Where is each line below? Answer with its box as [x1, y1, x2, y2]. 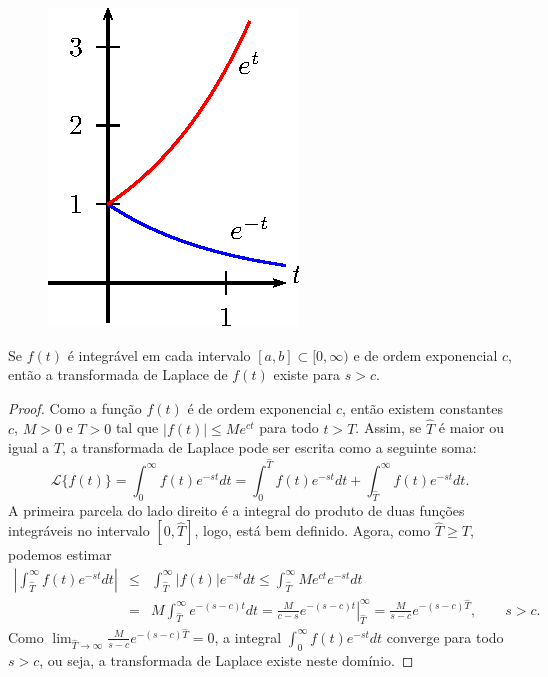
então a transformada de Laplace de [8, 364, 228, 385]
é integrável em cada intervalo [67, 344, 251, 365]
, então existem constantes [342, 397, 503, 418]
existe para [273, 364, 341, 385]
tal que [115, 417, 159, 438]
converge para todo [386, 626, 504, 647]
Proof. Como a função [8, 397, 142, 418]
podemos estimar [8, 544, 112, 565]
